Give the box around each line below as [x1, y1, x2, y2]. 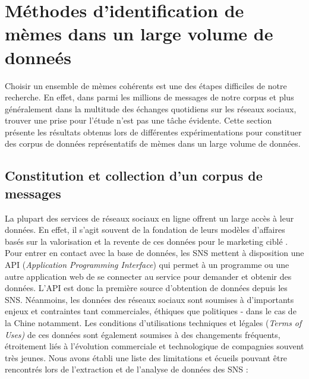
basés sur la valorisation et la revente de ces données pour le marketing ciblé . [5, 235, 288, 247]
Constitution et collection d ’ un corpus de [5, 166, 263, 185]
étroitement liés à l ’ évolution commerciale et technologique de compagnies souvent [5, 340, 304, 352]
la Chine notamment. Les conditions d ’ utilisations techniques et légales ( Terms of [5, 317, 302, 329]
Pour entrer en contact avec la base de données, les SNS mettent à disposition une [5, 247, 304, 259]
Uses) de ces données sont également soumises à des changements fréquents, [5, 328, 280, 340]
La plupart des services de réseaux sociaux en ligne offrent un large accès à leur [5, 211, 294, 224]
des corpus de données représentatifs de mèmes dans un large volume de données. [5, 137, 301, 150]
